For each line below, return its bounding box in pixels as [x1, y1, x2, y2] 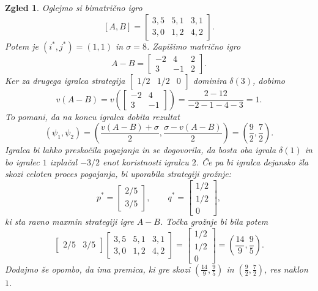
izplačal [50, 155, 78, 168]
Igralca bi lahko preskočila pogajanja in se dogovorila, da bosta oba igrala [5, 143, 276, 156]
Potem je [5, 39, 39, 52]
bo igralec [5, 155, 40, 168]
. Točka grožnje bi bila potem [160, 215, 268, 228]
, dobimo [253, 74, 285, 86]
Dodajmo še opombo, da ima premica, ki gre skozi [5, 262, 190, 275]
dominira [193, 74, 227, 86]
